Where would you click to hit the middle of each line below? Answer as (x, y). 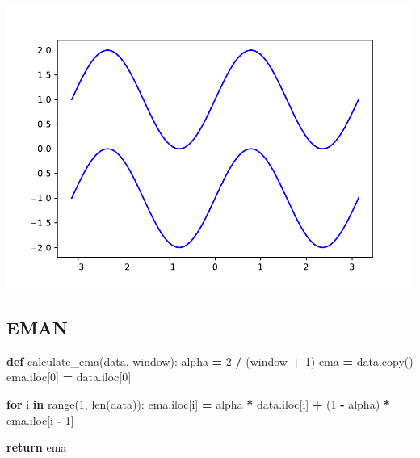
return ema (37, 447)
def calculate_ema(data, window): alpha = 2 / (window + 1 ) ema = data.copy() (210, 361)
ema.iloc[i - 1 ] (40, 420)
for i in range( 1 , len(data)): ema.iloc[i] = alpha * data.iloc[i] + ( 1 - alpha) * (198, 403)
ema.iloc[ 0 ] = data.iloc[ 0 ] (69, 377)
